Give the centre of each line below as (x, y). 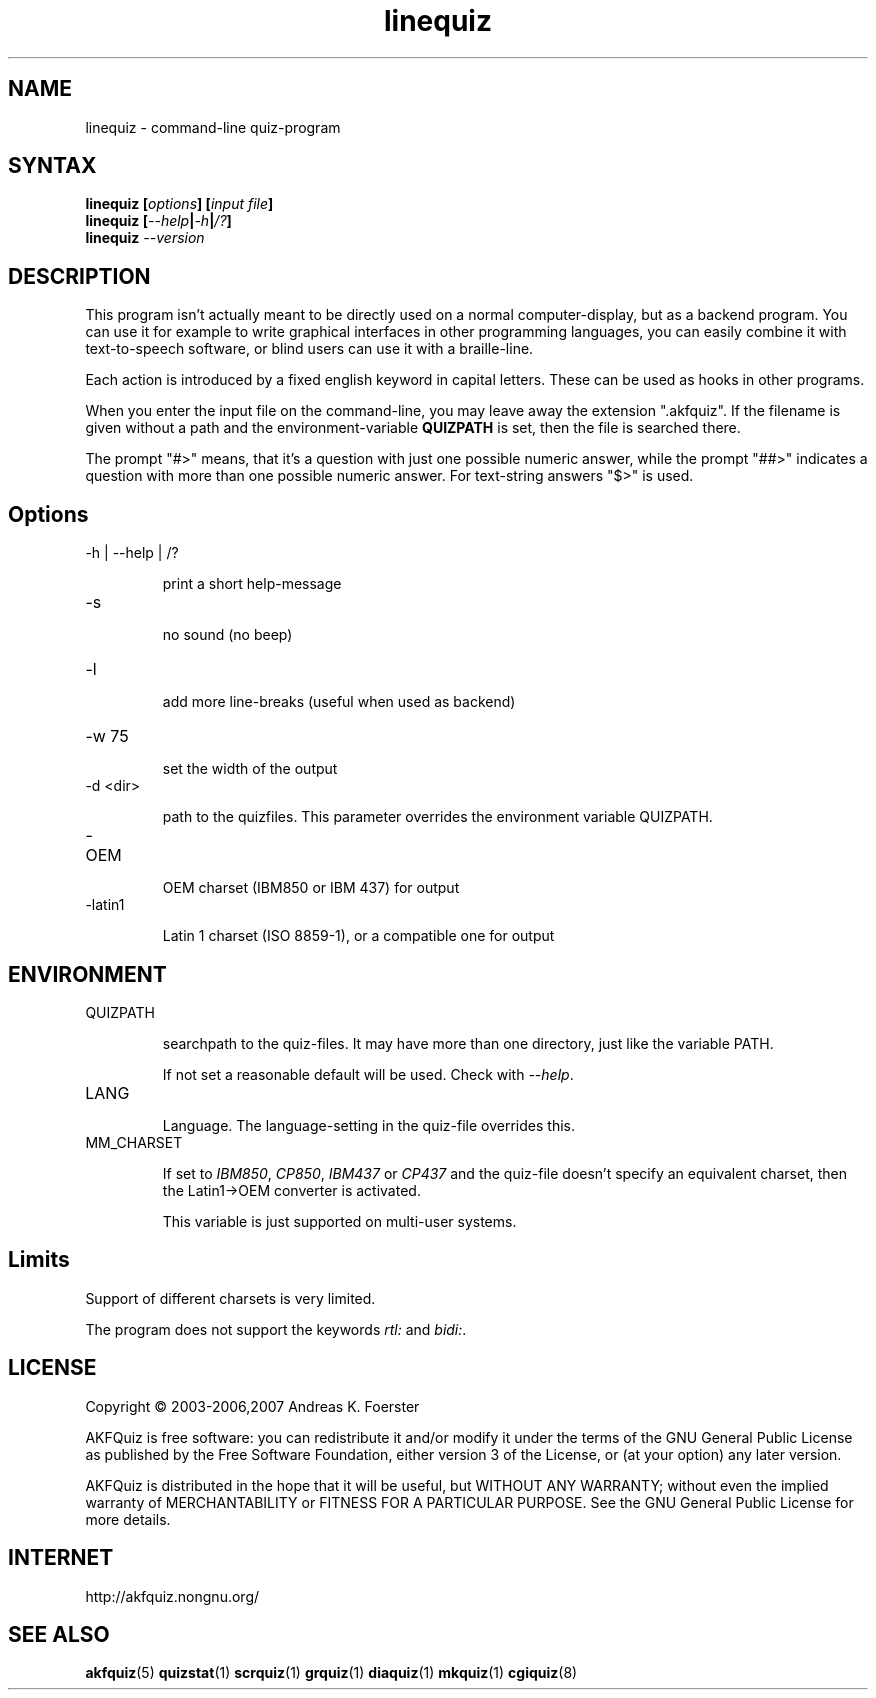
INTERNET (61, 1558)
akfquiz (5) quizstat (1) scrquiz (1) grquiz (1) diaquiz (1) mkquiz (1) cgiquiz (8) (331, 1673)
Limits (39, 1260)
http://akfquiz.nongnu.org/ (172, 1596)
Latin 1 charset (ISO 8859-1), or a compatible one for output (358, 936)
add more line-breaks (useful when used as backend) (339, 702)
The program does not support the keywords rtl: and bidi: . (276, 1329)
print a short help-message (252, 584)
